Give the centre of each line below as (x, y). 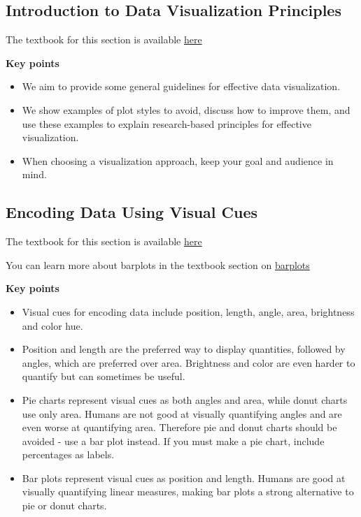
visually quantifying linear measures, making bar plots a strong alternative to (188, 491)
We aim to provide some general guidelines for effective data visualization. (181, 86)
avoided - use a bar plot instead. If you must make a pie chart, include (173, 440)
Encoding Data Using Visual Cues (132, 212)
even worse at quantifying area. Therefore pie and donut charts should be (179, 427)
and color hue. (52, 325)
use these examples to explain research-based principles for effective (167, 123)
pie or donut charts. (64, 505)
